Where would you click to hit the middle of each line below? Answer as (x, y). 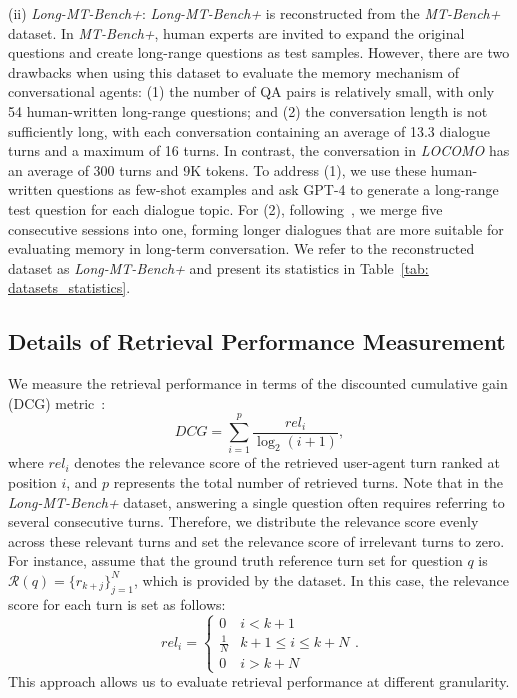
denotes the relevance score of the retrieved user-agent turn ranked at (287, 462)
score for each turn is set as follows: (117, 603)
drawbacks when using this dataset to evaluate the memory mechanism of (234, 71)
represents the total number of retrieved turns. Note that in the (308, 482)
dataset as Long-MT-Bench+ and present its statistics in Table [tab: (218, 267)
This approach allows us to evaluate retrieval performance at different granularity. (259, 681)
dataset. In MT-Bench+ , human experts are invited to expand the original (236, 32)
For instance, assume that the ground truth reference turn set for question (235, 560)
